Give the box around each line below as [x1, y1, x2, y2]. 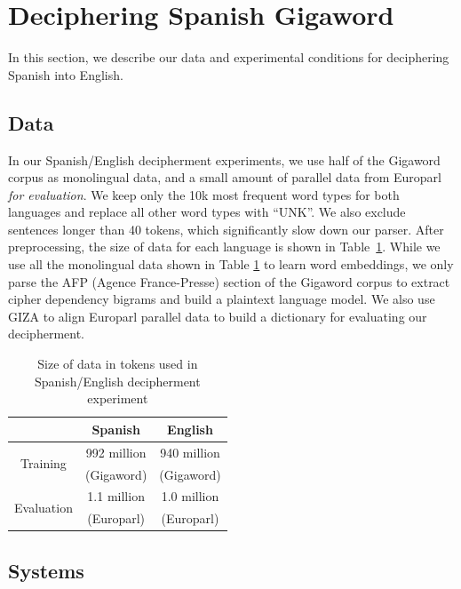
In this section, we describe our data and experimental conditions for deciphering [8, 48, 449, 67]
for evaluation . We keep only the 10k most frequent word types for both [8, 185, 400, 203]
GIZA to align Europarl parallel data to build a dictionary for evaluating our [8, 306, 427, 325]
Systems [8, 556, 84, 584]
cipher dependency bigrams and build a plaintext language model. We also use [8, 290, 435, 308]
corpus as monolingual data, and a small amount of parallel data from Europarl [8, 168, 441, 187]
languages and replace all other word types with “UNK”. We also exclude [8, 203, 406, 221]
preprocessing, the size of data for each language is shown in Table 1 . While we [8, 237, 441, 256]
